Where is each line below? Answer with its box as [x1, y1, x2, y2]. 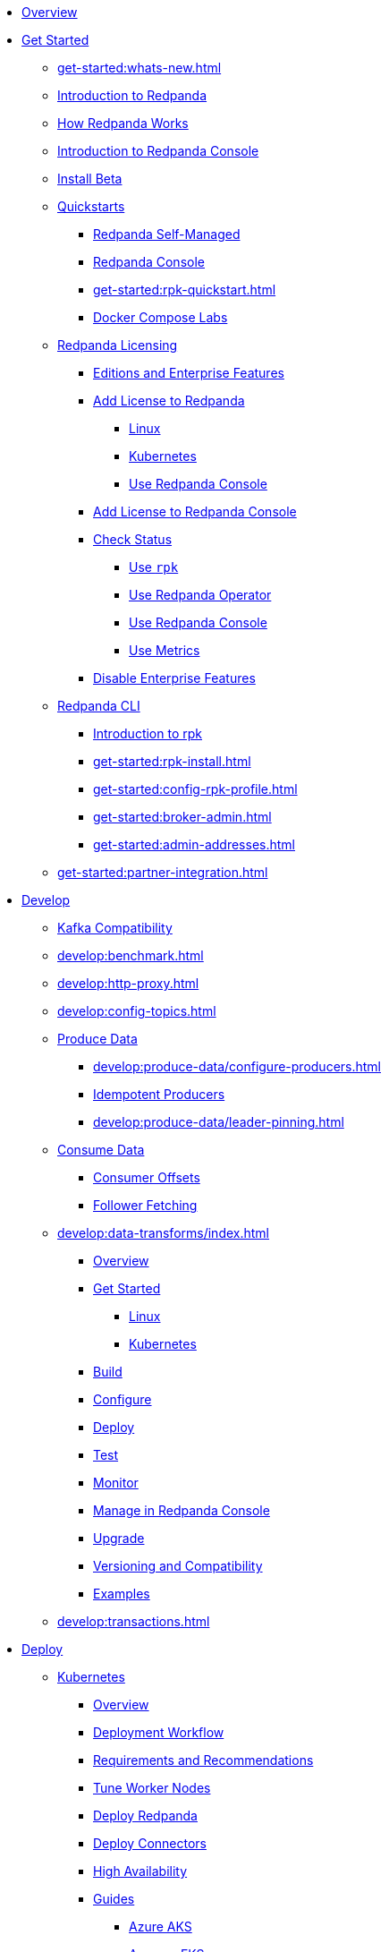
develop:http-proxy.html [57, 976, 199, 991]
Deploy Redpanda [93, 1808, 198, 1823]
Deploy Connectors [93, 1836, 207, 1851]
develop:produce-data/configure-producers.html [93, 1059, 382, 1074]
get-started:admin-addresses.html [93, 837, 295, 852]
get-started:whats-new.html [57, 60, 222, 75]
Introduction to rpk [93, 726, 202, 741]
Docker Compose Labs [93, 310, 228, 325]
